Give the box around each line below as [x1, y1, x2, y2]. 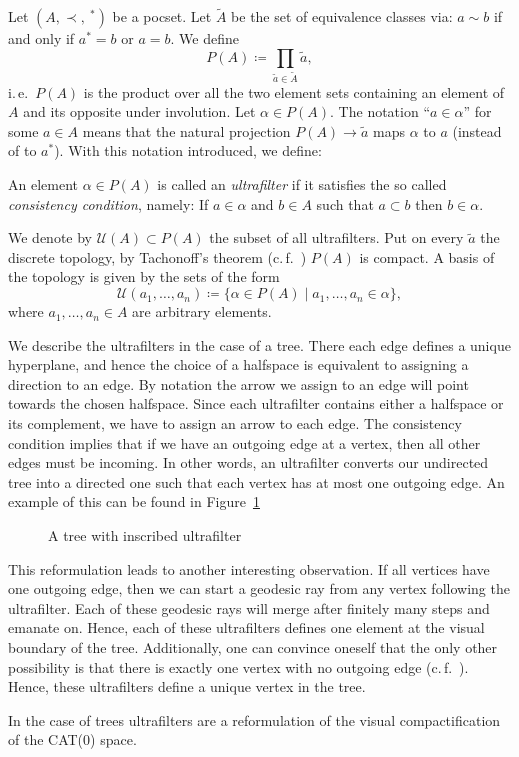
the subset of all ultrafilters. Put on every [209, 227, 464, 248]
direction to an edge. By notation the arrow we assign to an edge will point [8, 373, 469, 394]
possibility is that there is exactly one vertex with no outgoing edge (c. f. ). [8, 656, 469, 677]
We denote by [8, 227, 92, 248]
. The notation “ [330, 101, 431, 122]
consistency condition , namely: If [8, 193, 209, 214]
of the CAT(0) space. [8, 729, 137, 750]
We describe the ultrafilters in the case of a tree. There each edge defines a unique [8, 334, 511, 355]
